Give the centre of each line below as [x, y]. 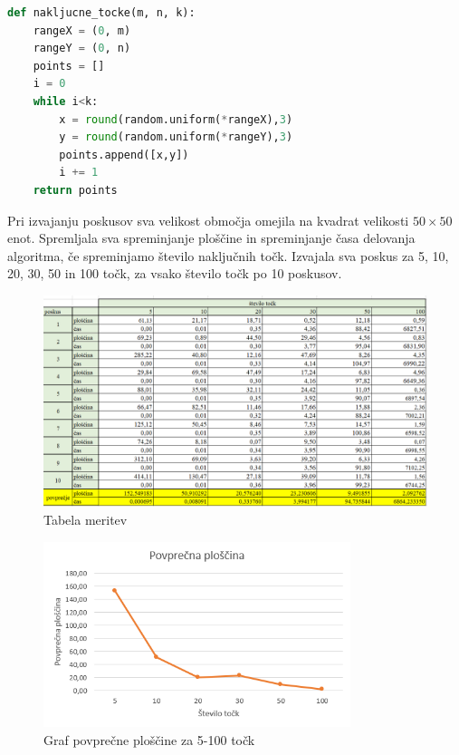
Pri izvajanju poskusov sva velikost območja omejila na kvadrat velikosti [208, 220]
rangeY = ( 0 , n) [82, 48]
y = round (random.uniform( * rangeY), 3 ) [176, 137]
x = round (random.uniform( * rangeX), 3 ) [176, 119]
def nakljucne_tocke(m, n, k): [101, 13]
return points [75, 190]
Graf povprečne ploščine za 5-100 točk [149, 739]
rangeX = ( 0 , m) [82, 30]
